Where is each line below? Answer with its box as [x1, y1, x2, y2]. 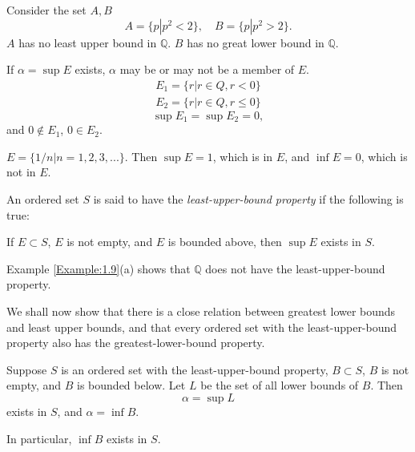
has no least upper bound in [18, 34, 157, 50]
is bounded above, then [167, 233, 282, 250]
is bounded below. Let [77, 377, 186, 393]
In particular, [6, 430, 72, 446]
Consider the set [6, 2, 87, 18]
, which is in [212, 147, 273, 164]
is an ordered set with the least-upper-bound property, [61, 361, 328, 377]
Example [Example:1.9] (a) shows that [6, 260, 191, 276]
